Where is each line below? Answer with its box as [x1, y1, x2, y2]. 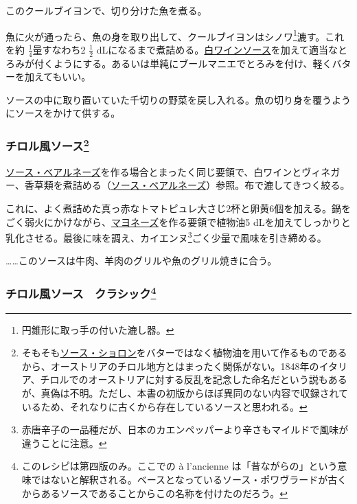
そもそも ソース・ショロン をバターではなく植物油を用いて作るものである [21, 345, 347, 360]
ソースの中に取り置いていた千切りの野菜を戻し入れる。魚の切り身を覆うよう [5, 92, 351, 106]
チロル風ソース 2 [5, 135, 89, 154]
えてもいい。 [34, 69, 91, 84]
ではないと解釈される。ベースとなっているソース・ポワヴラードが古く [31, 472, 347, 486]
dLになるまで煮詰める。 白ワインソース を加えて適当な [96, 42, 338, 56]
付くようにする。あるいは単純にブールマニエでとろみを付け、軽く [34, 56, 332, 70]
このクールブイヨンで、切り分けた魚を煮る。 [5, 3, 207, 17]
